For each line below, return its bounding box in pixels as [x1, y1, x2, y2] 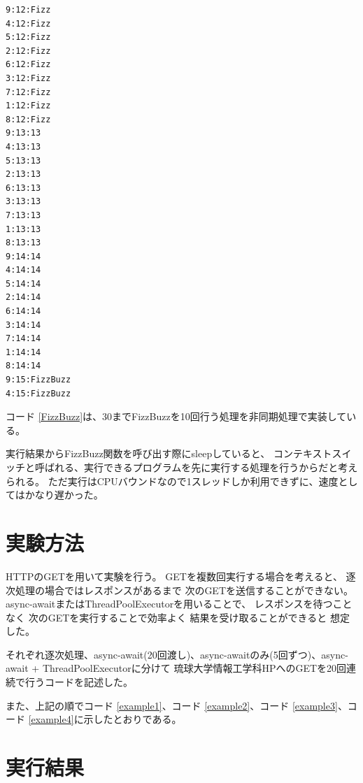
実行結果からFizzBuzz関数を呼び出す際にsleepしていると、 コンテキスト [6, 446, 332, 461]
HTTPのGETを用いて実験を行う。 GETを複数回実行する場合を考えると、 [6, 568, 343, 583]
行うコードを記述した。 [24, 675, 133, 689]
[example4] [28, 712, 74, 726]
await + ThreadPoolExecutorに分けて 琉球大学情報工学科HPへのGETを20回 [6, 661, 347, 675]
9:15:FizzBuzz [6, 375, 71, 385]
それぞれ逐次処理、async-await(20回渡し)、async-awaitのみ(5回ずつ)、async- [6, 647, 348, 661]
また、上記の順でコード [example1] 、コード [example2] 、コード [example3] [6, 698, 338, 712]
